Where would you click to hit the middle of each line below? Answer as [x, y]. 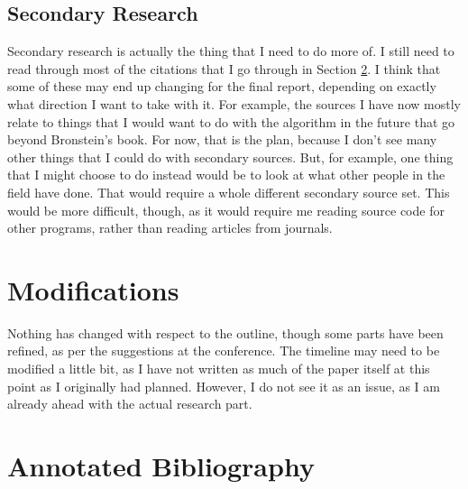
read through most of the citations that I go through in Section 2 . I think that [224, 68]
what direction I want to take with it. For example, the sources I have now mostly [234, 103]
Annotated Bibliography [161, 466]
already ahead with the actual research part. [130, 404]
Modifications [93, 289]
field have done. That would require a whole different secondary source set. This [229, 192]
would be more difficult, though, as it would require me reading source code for [226, 210]
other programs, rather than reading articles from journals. [170, 228]
